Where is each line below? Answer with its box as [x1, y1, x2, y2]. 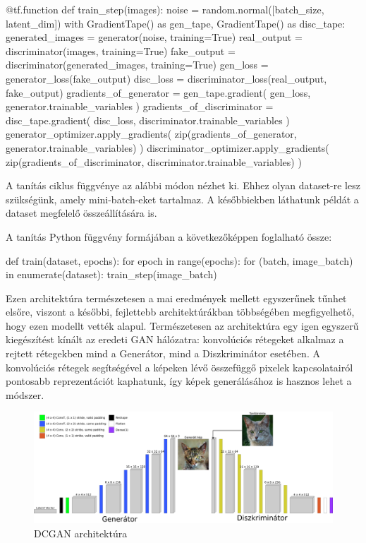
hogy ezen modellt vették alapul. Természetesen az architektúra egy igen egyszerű [6, 318, 359, 333]
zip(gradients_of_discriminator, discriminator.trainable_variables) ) [6, 154, 302, 169]
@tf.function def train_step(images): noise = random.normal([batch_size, [6, 2, 324, 16]
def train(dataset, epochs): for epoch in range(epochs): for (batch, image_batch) [6, 253, 353, 268]
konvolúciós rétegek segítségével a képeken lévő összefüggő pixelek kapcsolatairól [6, 359, 353, 374]
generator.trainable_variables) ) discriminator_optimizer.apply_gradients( [6, 140, 329, 155]
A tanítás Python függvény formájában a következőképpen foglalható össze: [6, 229, 332, 244]
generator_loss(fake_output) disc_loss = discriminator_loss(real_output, [6, 71, 327, 85]
